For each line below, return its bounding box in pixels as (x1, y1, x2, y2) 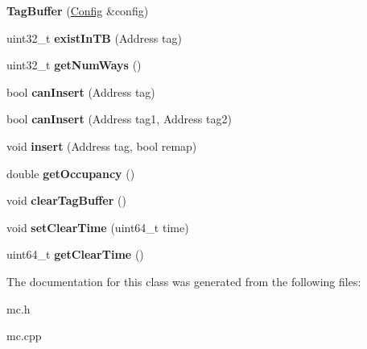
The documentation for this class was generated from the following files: (6, 272, 361, 289)
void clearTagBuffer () (6, 192, 126, 209)
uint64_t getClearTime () (6, 246, 144, 263)
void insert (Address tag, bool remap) (6, 137, 197, 154)
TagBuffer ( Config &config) (6, 2, 149, 19)
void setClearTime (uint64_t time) (6, 218, 189, 235)
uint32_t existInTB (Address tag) (6, 29, 182, 46)
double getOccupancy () (6, 164, 135, 181)
